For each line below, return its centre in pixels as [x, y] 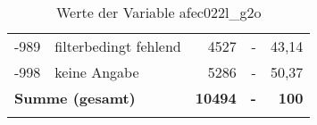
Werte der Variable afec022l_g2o [158, 12]
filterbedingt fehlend [118, 46]
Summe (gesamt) [75, 98]
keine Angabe [97, 72]
